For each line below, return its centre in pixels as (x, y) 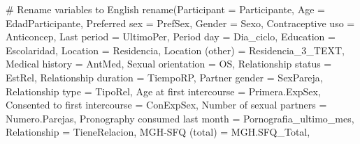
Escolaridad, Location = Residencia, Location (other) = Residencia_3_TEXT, (175, 50)
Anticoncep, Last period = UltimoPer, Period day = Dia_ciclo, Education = (171, 37)
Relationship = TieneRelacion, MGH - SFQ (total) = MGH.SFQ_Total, (158, 132)
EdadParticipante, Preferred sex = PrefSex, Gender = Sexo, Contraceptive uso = (180, 23)
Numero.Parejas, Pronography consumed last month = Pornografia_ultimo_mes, (180, 118)
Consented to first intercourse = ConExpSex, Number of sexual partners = (166, 105)
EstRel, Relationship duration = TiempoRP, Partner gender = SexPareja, (164, 77)
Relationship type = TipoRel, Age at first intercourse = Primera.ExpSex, (163, 91)
